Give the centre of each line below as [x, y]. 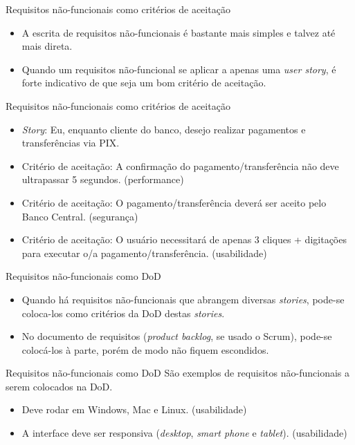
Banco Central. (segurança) [80, 216]
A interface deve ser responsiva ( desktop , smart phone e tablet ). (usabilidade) [184, 433]
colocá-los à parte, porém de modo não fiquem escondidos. [145, 349]
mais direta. [47, 46]
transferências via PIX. [71, 143]
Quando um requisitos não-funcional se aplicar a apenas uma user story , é [179, 69]
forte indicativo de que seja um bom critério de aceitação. [144, 83]
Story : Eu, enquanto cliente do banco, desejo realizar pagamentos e [164, 129]
